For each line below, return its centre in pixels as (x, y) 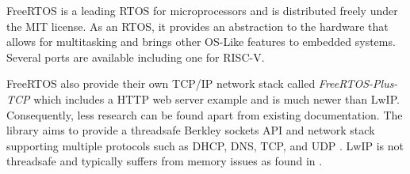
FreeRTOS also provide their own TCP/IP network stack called (161, 83)
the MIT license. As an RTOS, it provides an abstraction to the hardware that (197, 26)
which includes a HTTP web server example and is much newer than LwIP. (216, 98)
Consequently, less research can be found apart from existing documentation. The (205, 114)
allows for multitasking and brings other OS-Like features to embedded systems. (201, 42)
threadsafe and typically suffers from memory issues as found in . (165, 161)
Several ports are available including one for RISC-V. (136, 57)
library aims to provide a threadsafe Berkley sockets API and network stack (191, 130)
